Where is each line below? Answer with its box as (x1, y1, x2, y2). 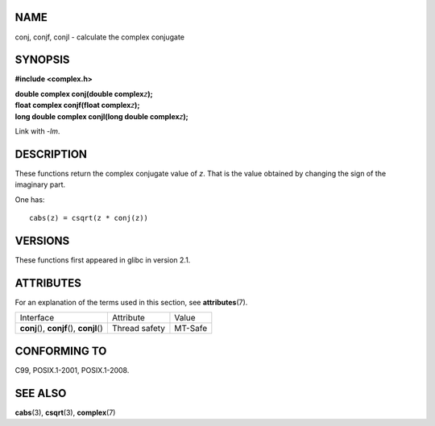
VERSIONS (14, 234, 70, 247)
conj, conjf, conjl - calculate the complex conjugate (14, 32, 185, 42)
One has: (14, 194, 45, 205)
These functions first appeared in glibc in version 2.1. (14, 254, 191, 265)
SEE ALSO (14, 387, 67, 400)
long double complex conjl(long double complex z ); (14, 111, 188, 121)
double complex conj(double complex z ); (14, 89, 153, 98)
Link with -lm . (14, 126, 60, 136)
